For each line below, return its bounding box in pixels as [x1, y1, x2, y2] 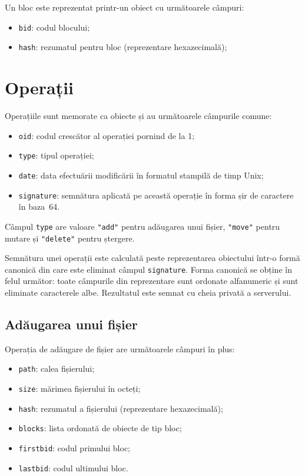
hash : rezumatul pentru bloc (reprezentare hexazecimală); [18, 41, 227, 53]
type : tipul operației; [18, 149, 94, 161]
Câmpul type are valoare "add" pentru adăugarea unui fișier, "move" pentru [5, 220, 280, 232]
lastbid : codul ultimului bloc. [18, 461, 128, 474]
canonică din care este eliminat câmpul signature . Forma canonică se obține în [5, 263, 292, 275]
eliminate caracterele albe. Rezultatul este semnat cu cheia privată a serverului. [5, 286, 291, 298]
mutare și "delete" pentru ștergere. [5, 232, 135, 244]
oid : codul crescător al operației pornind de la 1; [18, 129, 195, 141]
